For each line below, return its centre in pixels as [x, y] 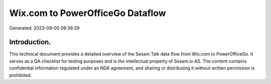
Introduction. [30, 42]
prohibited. [21, 75]
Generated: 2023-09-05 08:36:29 [44, 28]
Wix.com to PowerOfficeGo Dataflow [88, 13]
